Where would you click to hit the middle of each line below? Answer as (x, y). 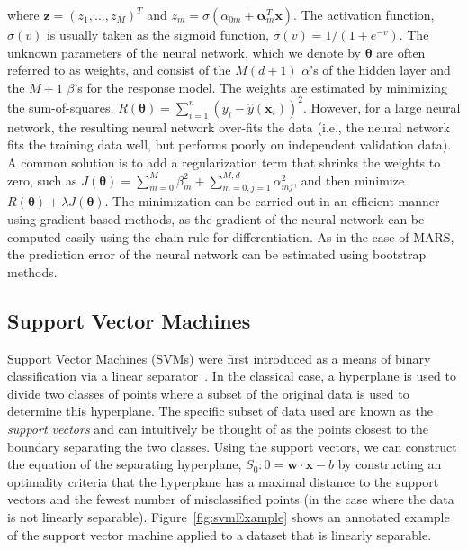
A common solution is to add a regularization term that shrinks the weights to (224, 162)
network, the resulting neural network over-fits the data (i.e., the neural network (229, 126)
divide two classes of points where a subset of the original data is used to (208, 393)
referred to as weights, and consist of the (119, 70)
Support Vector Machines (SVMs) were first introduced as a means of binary (219, 358)
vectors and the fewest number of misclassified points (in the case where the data (231, 499)
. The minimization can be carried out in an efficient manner (272, 201)
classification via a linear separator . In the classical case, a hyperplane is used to (232, 376)
